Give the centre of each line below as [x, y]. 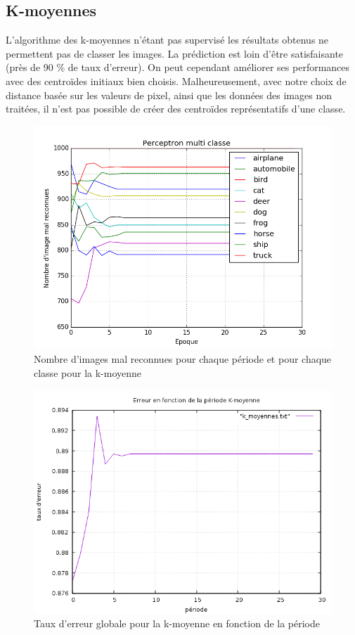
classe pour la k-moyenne [88, 372]
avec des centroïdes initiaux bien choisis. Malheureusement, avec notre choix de [176, 81]
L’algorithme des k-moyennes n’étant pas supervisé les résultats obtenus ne [167, 40]
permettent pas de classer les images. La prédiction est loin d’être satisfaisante [175, 53]
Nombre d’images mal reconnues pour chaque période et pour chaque [183, 359]
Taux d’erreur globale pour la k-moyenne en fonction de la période [177, 623]
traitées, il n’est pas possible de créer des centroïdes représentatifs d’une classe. [176, 109]
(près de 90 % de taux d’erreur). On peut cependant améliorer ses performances [178, 67]
